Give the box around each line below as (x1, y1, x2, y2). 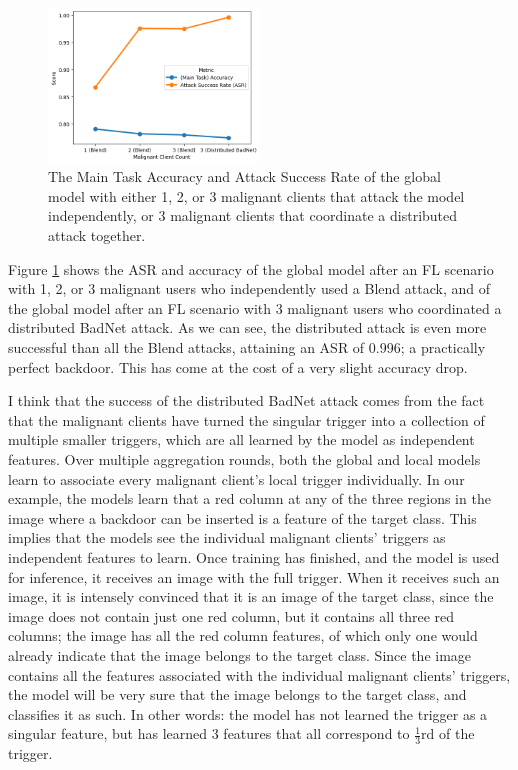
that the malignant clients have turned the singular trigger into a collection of (8, 409, 485, 430)
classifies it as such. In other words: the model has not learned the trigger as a (8, 703, 488, 724)
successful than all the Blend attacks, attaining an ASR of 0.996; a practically (8, 337, 486, 358)
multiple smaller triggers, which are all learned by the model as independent (8, 429, 475, 450)
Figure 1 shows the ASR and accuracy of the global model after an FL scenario (8, 258, 494, 279)
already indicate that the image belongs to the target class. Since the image (8, 644, 472, 665)
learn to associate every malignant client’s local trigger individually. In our (8, 468, 465, 489)
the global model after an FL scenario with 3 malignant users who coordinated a (8, 297, 502, 318)
